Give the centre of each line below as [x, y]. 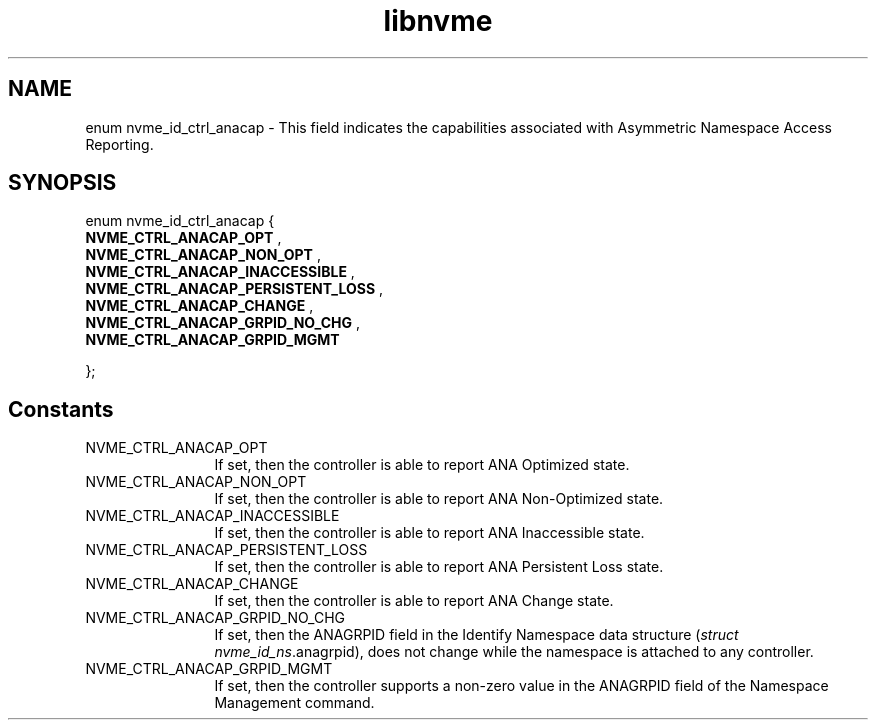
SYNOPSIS [62, 183]
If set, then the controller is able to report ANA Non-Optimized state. [439, 499]
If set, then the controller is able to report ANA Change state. [414, 601]
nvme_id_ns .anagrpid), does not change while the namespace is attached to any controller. [514, 652]
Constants [61, 409]
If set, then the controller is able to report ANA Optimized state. [422, 465]
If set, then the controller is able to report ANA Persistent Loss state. [439, 567]
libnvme [438, 21]
